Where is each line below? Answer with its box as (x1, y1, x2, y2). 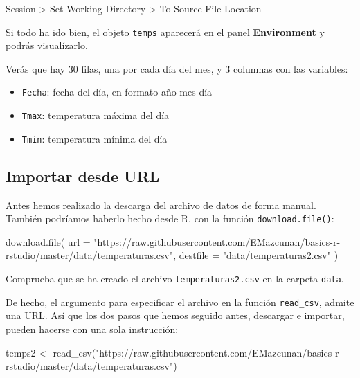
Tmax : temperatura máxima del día (21, 108, 170, 123)
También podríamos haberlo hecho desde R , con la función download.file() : (6, 211, 334, 226)
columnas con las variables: (233, 61, 348, 75)
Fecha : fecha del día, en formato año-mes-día (21, 84, 213, 99)
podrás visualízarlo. (6, 38, 88, 53)
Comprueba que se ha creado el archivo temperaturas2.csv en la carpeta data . (6, 271, 344, 286)
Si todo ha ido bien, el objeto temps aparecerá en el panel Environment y (6, 24, 325, 39)
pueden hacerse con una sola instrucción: (6, 321, 179, 336)
